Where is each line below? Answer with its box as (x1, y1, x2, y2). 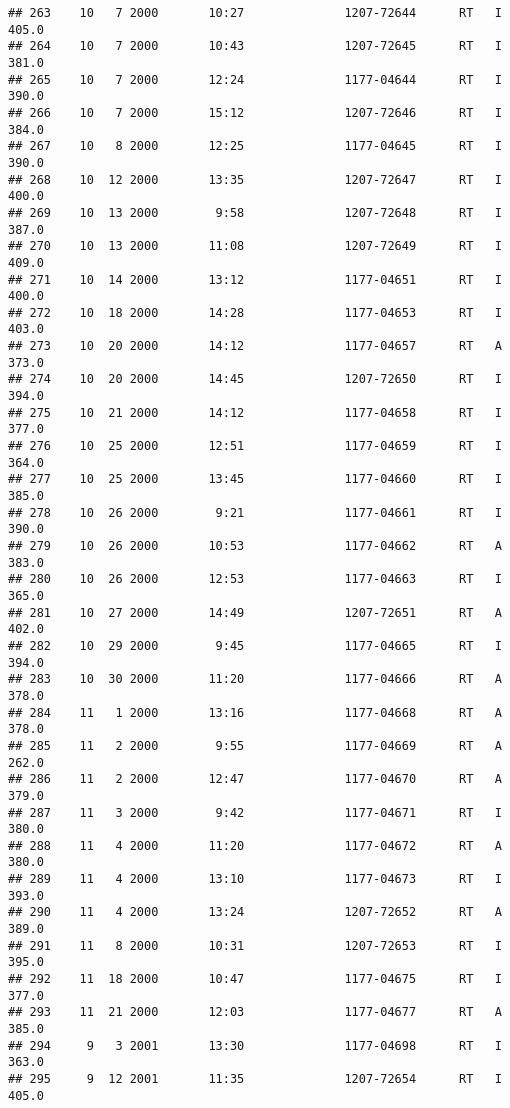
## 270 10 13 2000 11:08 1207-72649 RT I (8, 239, 502, 254)
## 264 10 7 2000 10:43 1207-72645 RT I (8, 39, 502, 54)
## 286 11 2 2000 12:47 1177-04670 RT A (8, 772, 502, 787)
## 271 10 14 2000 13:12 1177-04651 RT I (8, 272, 502, 287)
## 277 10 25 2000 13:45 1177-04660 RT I (8, 472, 502, 487)
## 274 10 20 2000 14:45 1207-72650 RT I (8, 372, 502, 387)
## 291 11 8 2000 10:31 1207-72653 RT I (8, 938, 502, 953)
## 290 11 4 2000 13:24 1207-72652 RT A (8, 905, 502, 920)
